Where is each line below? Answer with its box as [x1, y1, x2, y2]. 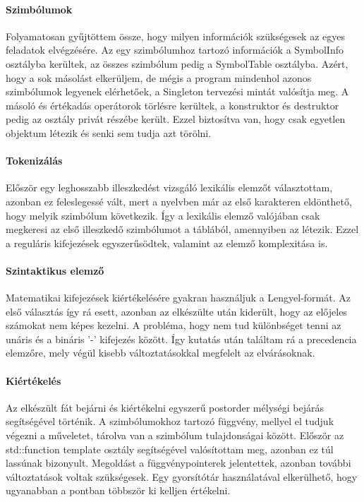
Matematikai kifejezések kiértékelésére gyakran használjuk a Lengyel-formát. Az [6, 290, 351, 305]
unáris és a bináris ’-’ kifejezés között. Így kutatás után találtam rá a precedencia [6, 331, 357, 346]
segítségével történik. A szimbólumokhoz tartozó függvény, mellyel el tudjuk [6, 414, 334, 429]
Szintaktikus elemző [6, 263, 104, 277]
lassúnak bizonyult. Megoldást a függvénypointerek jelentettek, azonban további [6, 455, 351, 470]
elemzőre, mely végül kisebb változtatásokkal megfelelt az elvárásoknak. [6, 345, 315, 360]
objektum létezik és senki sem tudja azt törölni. [6, 125, 212, 140]
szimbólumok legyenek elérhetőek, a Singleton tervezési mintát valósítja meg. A [6, 84, 349, 99]
